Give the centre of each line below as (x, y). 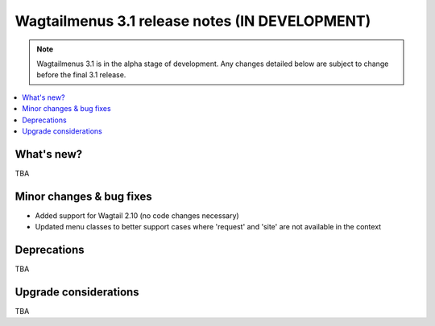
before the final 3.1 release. (81, 75)
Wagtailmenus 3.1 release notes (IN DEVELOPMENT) (193, 21)
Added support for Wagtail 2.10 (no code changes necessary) (137, 215)
